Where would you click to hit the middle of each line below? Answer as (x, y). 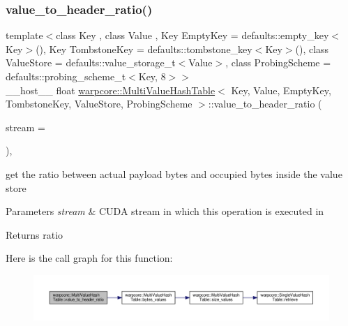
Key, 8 (152, 76)
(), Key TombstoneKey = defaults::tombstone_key (144, 49)
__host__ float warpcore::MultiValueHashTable (111, 90)
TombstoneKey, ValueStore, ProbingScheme (99, 104)
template (24, 35)
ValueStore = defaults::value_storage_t (91, 62)
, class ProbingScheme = (278, 62)
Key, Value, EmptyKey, (281, 90)
